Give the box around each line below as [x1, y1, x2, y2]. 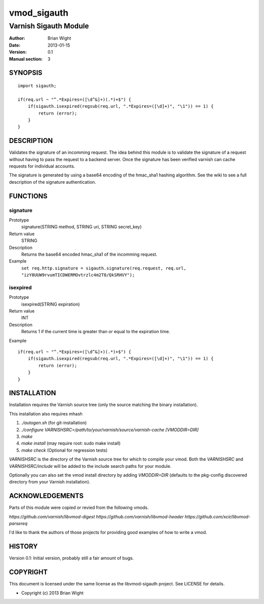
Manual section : [9, 56, 43, 62]
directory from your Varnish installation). [9, 479, 90, 485]
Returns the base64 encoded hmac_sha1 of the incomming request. [21, 251, 157, 257]
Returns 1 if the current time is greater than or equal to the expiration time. [21, 329, 171, 335]
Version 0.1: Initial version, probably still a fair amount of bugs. [9, 555, 134, 561]
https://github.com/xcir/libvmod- [184, 513, 251, 519]
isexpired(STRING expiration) [21, 301, 80, 307]
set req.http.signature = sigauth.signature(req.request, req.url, [21, 265, 187, 271]
